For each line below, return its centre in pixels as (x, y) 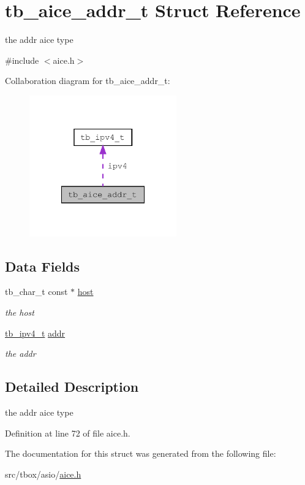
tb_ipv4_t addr (35, 333)
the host (20, 312)
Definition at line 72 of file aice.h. (68, 433)
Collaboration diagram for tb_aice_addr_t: (88, 81)
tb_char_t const (36, 292)
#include (22, 60)
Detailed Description (72, 387)
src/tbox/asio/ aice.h (43, 474)
